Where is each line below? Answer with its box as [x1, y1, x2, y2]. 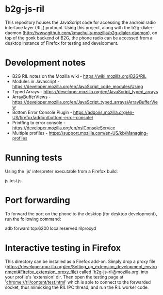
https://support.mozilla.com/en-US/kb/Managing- [49, 130, 148, 136]
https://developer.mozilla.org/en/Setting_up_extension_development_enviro [6, 263, 157, 269]
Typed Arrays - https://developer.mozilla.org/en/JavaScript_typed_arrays [12, 88, 158, 94]
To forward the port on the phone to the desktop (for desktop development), [5, 210, 158, 217]
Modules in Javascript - [12, 78, 60, 84]
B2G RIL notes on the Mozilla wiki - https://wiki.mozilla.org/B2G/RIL [12, 73, 147, 79]
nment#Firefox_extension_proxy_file [5, 269, 77, 275]
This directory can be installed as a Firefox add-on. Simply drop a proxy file [5, 259, 156, 264]
